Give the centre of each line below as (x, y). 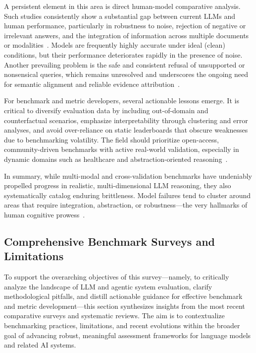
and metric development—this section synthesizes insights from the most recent (125, 306)
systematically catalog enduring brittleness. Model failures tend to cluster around (128, 195)
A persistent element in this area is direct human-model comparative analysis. (122, 6)
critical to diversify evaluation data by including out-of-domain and (106, 110)
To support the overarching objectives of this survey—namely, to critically (117, 277)
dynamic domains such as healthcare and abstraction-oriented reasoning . (116, 159)
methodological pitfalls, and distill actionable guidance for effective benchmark (123, 296)
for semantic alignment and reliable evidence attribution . (92, 84)
